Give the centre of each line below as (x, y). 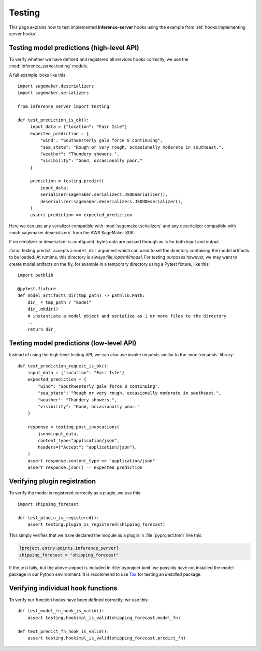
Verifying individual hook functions (63, 588)
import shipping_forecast (48, 504)
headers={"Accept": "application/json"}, (88, 447)
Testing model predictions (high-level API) (74, 48)
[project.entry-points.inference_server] (69, 548)
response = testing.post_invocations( (73, 427)
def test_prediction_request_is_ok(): (64, 366)
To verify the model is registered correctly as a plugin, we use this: (75, 493)
